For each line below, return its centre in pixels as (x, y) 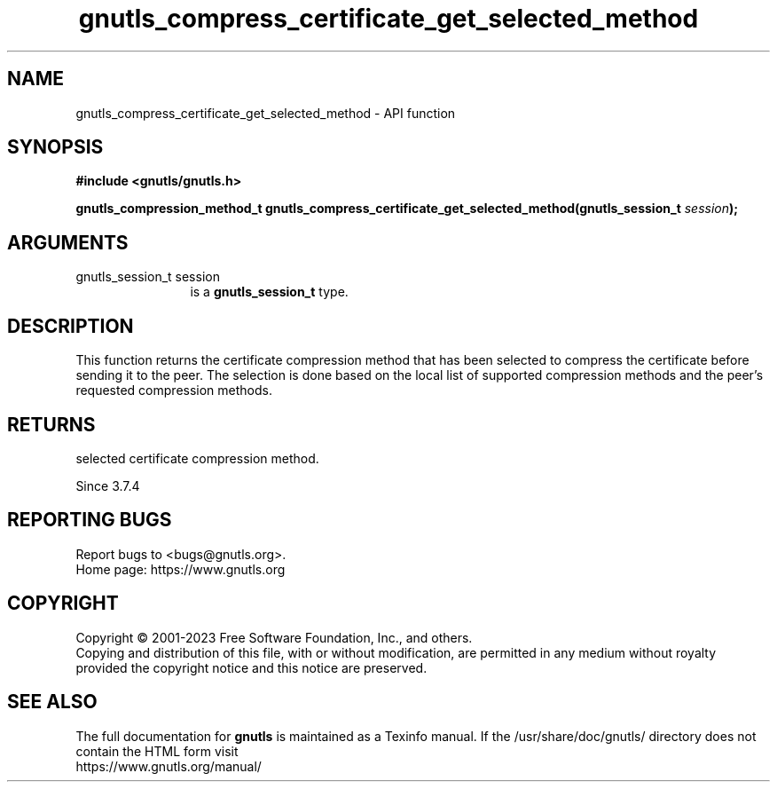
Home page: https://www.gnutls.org (181, 569)
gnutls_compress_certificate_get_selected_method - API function (266, 113)
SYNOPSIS (55, 147)
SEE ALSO (52, 702)
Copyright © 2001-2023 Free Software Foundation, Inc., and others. (274, 637)
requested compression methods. (174, 391)
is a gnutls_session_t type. (269, 292)
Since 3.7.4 (108, 485)
